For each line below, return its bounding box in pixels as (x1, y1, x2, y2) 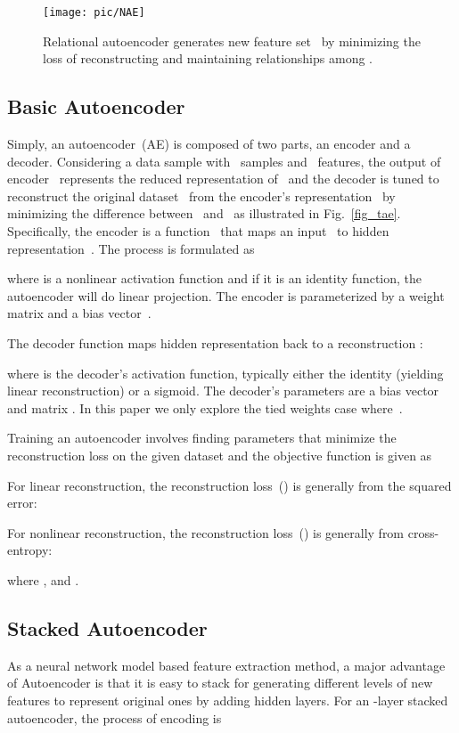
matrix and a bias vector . (7, 304, 152, 322)
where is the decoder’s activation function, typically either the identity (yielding (7, 363, 444, 382)
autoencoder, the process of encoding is (7, 708, 222, 727)
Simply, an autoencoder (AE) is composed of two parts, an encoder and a (7, 134, 411, 153)
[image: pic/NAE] (43, 6, 145, 19)
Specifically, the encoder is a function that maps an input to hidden (7, 222, 389, 240)
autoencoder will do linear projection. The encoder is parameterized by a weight (7, 286, 445, 305)
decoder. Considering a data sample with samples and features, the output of (7, 151, 441, 170)
